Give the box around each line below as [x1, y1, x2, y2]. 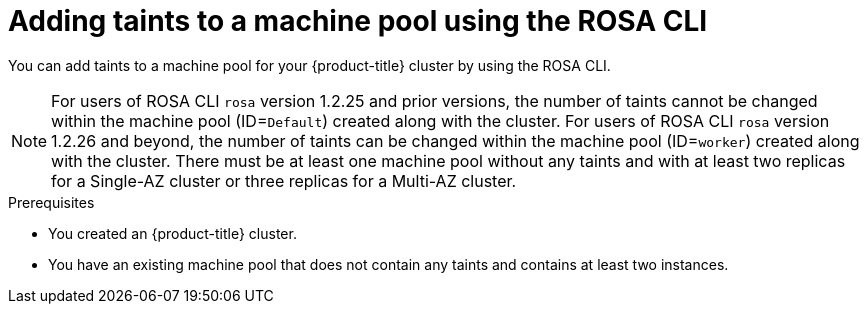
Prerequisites [8, 193, 95, 211]
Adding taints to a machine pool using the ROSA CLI [8, 4, 708, 38]
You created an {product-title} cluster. [48, 224, 297, 242]
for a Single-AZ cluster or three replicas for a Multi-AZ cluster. [51, 170, 517, 191]
